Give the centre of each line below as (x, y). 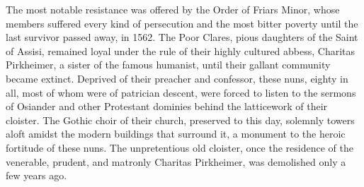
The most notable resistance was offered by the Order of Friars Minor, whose (173, 9)
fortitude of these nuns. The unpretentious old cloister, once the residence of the (180, 147)
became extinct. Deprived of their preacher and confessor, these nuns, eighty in (177, 78)
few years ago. (36, 175)
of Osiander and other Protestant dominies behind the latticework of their (167, 106)
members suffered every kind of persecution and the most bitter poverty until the (182, 23)
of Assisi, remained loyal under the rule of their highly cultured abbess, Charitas (181, 50)
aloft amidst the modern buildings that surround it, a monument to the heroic (176, 134)
